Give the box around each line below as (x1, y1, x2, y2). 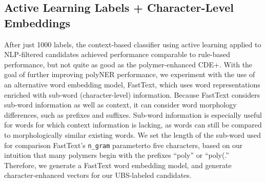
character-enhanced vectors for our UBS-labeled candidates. (4, 170, 192, 180)
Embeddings (4, 14, 71, 30)
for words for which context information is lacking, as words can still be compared (4, 119, 262, 130)
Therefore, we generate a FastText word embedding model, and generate (4, 159, 232, 170)
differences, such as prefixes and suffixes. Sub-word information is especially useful (4, 109, 262, 120)
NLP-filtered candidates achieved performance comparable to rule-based (4, 49, 230, 60)
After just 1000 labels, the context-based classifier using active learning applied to (4, 39, 261, 49)
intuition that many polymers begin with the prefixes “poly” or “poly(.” (4, 150, 229, 160)
